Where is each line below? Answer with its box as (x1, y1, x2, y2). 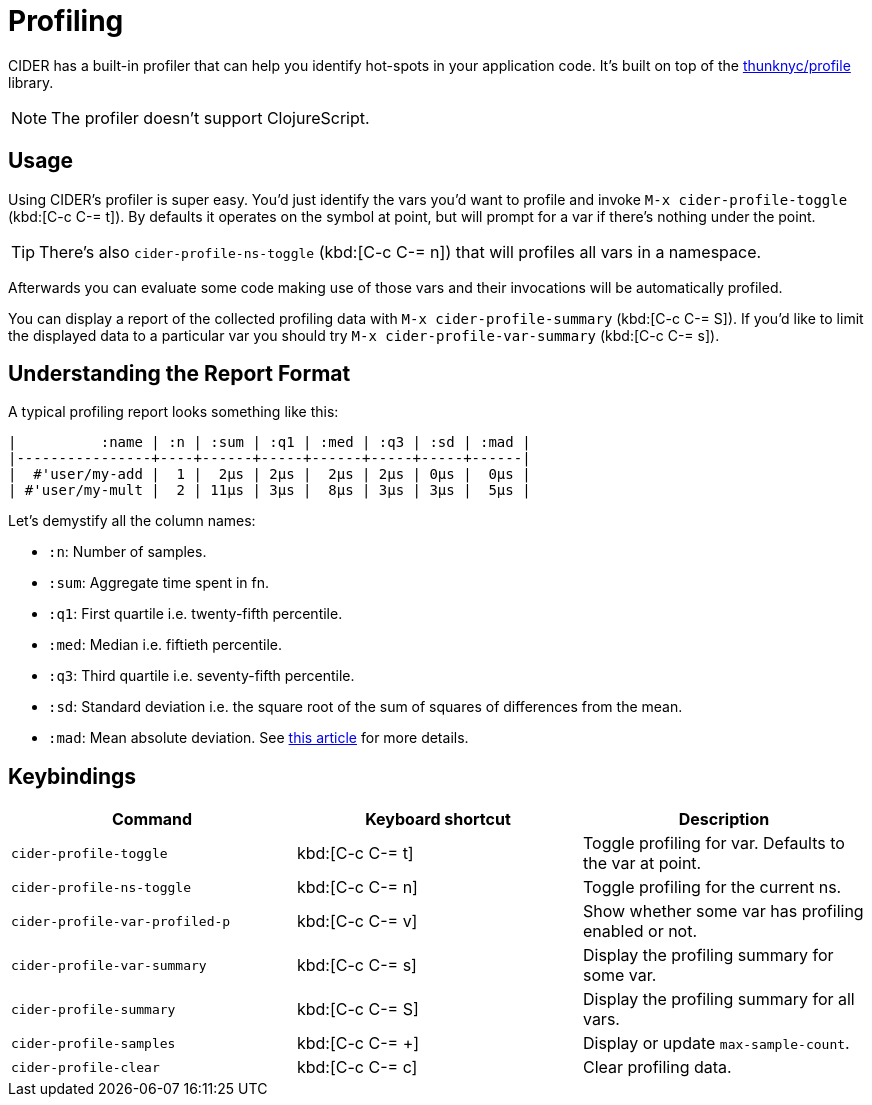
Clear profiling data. (582, 1057, 732, 1078)
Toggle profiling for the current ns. (582, 877, 842, 898)
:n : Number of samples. (48, 543, 207, 561)
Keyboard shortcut (365, 809, 511, 830)
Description (678, 809, 770, 830)
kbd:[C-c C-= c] (296, 1057, 418, 1078)
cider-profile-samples (11, 1035, 176, 1051)
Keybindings (8, 763, 137, 789)
